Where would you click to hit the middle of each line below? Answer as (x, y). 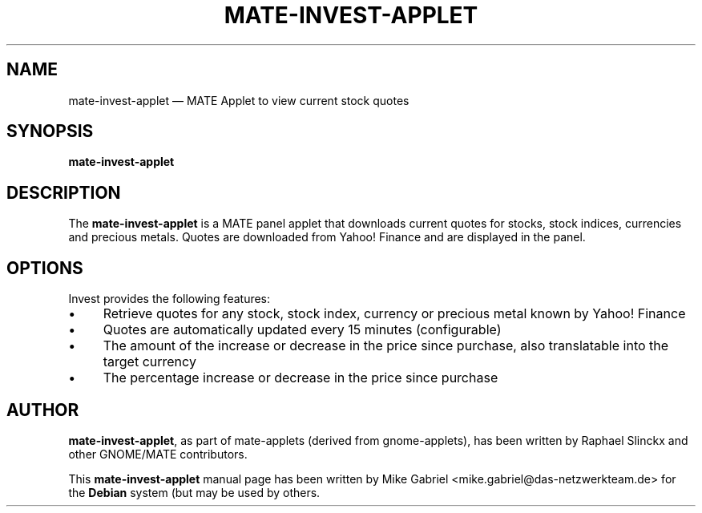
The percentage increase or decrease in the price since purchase (301, 378)
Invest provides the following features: (169, 299)
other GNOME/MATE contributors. (158, 454)
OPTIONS (45, 268)
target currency (149, 362)
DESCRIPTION (64, 192)
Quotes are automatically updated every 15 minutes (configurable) (302, 330)
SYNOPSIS (50, 131)
